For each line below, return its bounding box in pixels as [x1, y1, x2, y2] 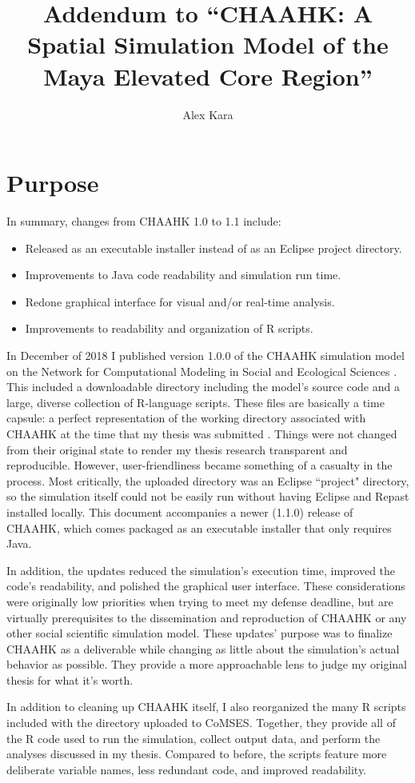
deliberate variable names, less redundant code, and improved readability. [6, 761, 367, 777]
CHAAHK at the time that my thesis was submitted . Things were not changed [6, 425, 397, 441]
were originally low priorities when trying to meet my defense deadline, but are [6, 593, 393, 609]
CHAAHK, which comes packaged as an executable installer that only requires [6, 519, 392, 536]
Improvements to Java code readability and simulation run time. [25, 266, 341, 283]
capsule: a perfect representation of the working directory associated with [6, 409, 366, 426]
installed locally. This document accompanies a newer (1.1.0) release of [6, 503, 353, 520]
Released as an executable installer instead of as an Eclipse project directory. [25, 239, 402, 256]
